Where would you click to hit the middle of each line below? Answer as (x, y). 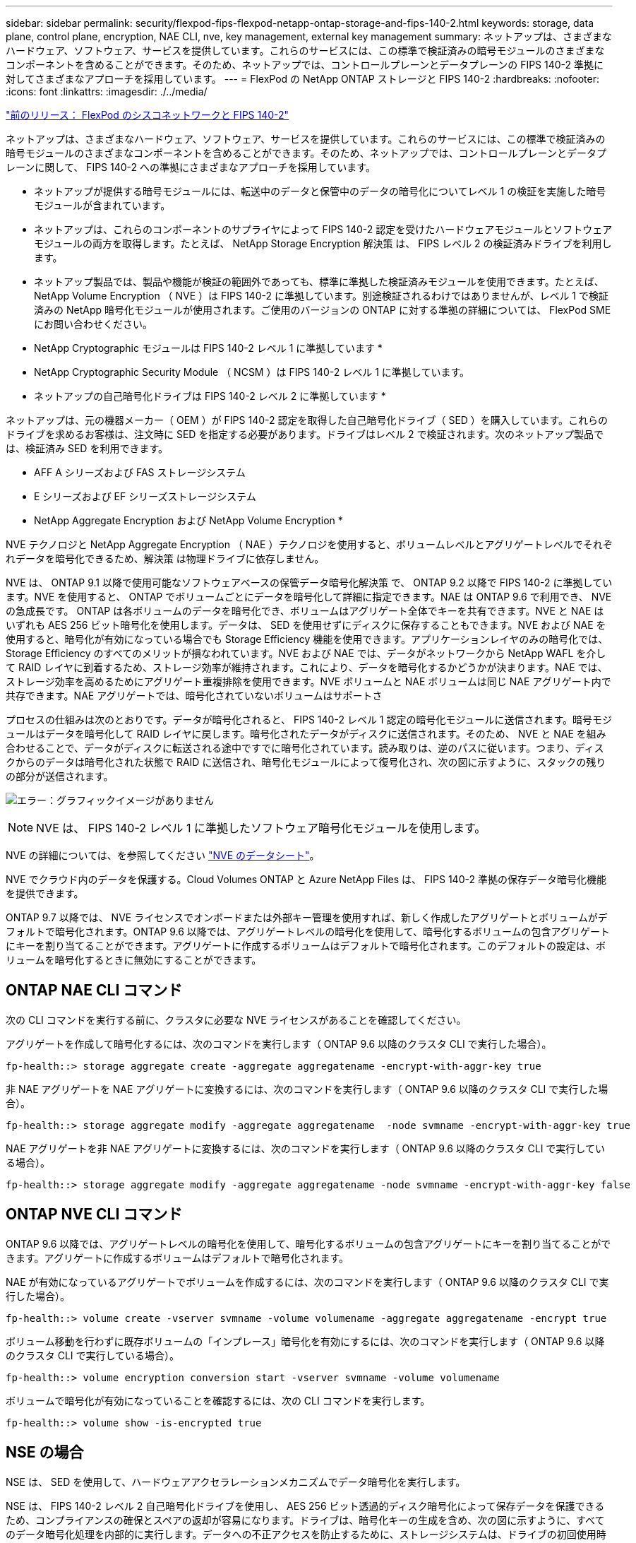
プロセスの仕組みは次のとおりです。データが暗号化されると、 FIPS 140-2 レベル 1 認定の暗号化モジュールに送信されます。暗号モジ (309, 720)
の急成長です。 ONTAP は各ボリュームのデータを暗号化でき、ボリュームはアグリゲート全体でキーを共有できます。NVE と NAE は (305, 611)
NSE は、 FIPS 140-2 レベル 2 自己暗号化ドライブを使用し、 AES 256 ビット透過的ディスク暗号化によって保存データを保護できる (305, 1506)
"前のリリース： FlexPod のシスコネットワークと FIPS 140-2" (148, 115)
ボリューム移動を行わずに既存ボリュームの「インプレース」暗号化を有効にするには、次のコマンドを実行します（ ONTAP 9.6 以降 (305, 1341)
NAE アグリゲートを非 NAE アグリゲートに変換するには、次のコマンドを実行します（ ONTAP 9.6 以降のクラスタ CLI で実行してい (305, 1148)
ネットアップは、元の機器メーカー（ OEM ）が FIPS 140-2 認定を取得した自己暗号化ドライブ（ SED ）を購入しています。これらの (307, 420)
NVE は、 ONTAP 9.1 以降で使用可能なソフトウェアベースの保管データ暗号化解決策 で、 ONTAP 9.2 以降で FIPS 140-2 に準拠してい (309, 583)
